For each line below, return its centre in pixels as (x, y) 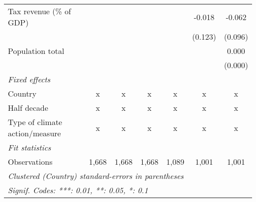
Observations (30, 162)
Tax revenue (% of (40, 11)
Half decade (28, 108)
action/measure (34, 133)
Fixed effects (29, 79)
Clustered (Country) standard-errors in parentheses (96, 176)
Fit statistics (30, 147)
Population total (36, 51)
